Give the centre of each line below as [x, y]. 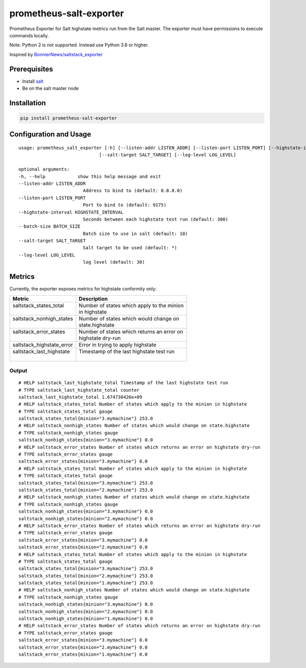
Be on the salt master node [50, 88]
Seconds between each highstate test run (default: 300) [156, 219]
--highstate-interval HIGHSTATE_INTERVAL [71, 212]
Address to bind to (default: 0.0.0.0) [133, 191]
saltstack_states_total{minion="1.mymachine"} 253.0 [86, 583]
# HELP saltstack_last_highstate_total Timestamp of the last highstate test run [123, 383]
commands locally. [29, 35]
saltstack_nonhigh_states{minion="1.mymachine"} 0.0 [86, 619]
